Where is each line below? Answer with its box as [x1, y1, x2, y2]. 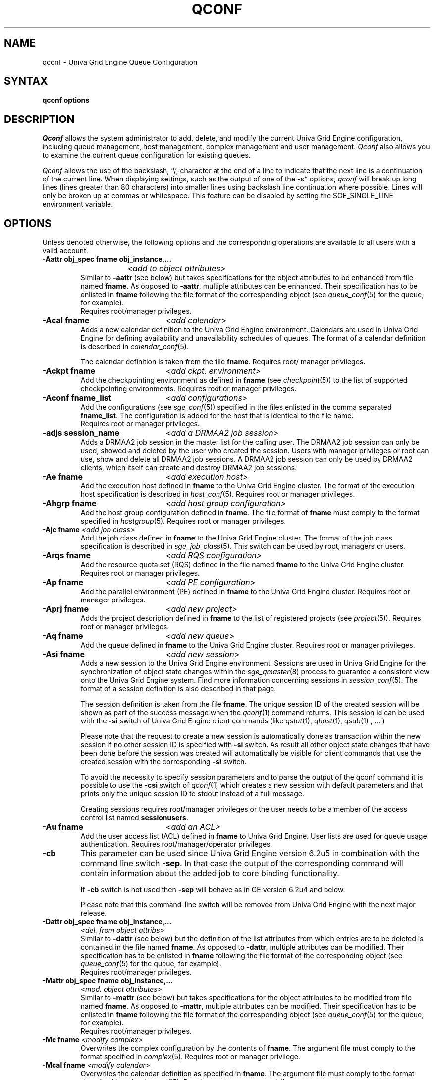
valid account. [42, 246, 88, 255]
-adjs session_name [42, 428, 120, 438]
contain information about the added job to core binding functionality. [80, 868, 339, 879]
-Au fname [42, 822, 83, 832]
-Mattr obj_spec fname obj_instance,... [42, 976, 173, 985]
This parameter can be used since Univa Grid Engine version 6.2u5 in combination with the [80, 848, 420, 859]
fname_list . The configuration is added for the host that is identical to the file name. [80, 411, 354, 420]
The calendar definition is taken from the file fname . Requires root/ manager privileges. [80, 358, 366, 366]
